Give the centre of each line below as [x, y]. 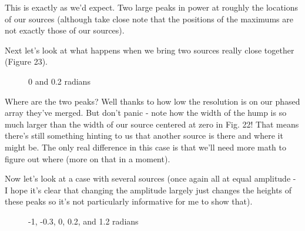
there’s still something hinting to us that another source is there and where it [144, 135]
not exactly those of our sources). [65, 30]
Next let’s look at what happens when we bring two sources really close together [150, 50]
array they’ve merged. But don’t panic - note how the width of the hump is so [146, 113]
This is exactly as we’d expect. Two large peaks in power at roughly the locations [152, 7]
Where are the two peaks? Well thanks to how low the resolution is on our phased [152, 101]
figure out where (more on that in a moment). [88, 158]
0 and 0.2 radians [59, 81]
